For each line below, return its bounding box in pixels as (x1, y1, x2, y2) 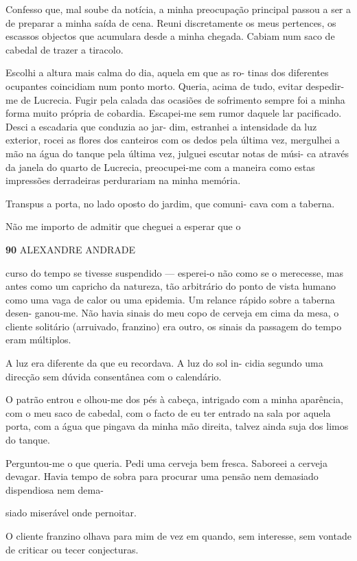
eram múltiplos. (5, 332, 71, 347)
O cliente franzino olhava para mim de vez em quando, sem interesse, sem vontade (5, 529, 352, 542)
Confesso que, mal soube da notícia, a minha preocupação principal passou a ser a (5, 2, 352, 16)
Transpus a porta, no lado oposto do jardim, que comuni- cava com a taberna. (5, 196, 335, 210)
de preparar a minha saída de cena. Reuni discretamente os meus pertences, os (5, 15, 336, 30)
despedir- (306, 78, 345, 93)
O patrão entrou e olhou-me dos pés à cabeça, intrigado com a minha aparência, (5, 392, 343, 407)
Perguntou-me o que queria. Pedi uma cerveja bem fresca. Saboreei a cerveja (5, 455, 327, 470)
